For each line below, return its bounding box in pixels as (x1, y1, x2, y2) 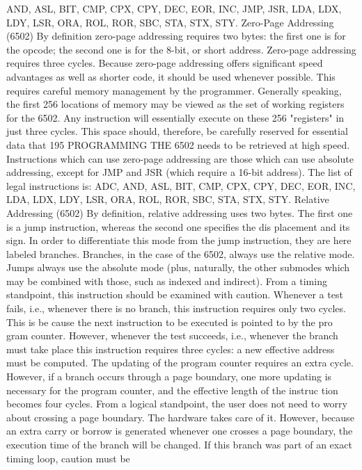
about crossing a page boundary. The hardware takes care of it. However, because (6, 410, 354, 424)
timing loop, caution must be (6, 451, 130, 465)
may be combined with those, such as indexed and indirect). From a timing (6, 273, 327, 288)
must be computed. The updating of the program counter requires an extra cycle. (6, 355, 354, 370)
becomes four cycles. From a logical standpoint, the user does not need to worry (6, 396, 347, 411)
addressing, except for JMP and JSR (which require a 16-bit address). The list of (6, 165, 352, 179)
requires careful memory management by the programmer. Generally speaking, (6, 83, 342, 97)
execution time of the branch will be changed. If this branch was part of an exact (6, 437, 352, 451)
